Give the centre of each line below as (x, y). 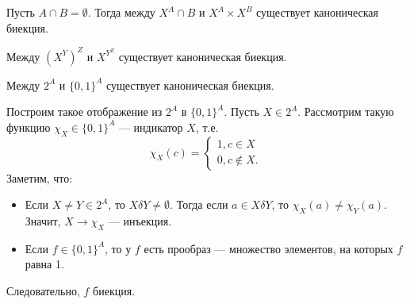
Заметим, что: (40, 177)
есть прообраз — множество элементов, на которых (268, 248)
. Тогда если (199, 204)
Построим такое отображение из (84, 112)
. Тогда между (121, 12)
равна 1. (44, 264)
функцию (29, 127)
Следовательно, (43, 291)
